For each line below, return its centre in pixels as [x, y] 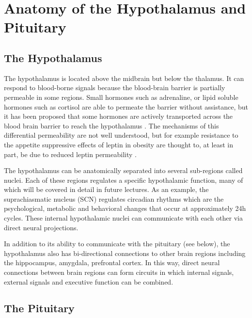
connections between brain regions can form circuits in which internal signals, [119, 272]
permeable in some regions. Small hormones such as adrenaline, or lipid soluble [121, 97]
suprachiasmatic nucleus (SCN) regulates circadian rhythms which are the [114, 199]
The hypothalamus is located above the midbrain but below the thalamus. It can [124, 78]
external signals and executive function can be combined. [89, 281]
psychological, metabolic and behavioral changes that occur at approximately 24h [125, 208]
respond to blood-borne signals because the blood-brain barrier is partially [115, 87]
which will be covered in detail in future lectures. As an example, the [106, 189]
